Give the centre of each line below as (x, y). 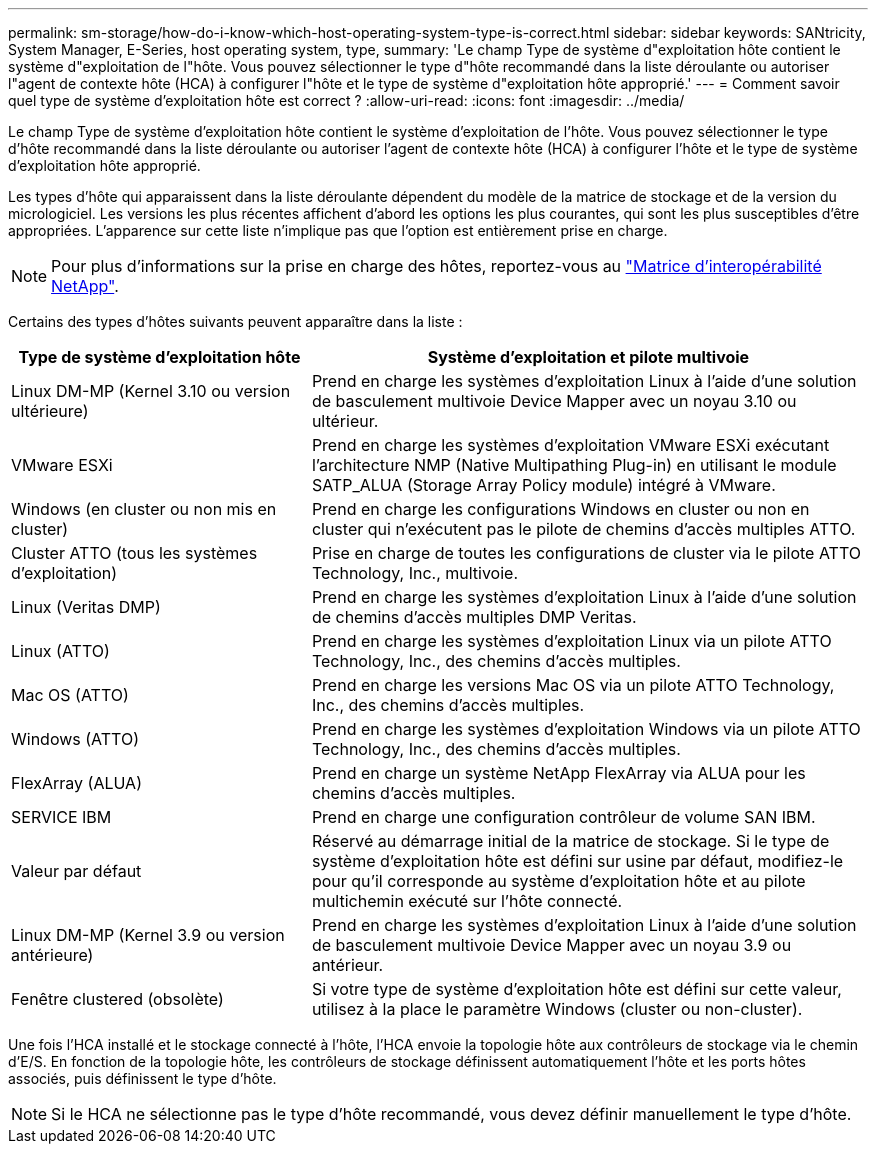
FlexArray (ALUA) (76, 783)
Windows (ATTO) (75, 739)
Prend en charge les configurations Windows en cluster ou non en (560, 509)
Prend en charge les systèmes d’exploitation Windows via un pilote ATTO (586, 729)
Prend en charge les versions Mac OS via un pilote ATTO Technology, (573, 685)
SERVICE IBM (61, 817)
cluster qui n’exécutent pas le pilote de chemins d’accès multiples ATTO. (583, 529)
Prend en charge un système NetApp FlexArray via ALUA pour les (558, 773)
